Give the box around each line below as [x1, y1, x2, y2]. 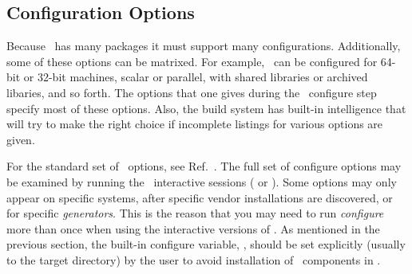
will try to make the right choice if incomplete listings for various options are [6, 115, 383, 132]
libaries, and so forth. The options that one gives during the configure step [6, 84, 377, 100]
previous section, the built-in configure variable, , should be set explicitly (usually [6, 236, 406, 252]
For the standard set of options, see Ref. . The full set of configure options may [6, 158, 402, 174]
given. [6, 131, 35, 147]
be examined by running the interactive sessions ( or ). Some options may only [6, 173, 397, 190]
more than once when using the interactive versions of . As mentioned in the [6, 220, 380, 237]
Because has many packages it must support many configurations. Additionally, [6, 37, 401, 54]
